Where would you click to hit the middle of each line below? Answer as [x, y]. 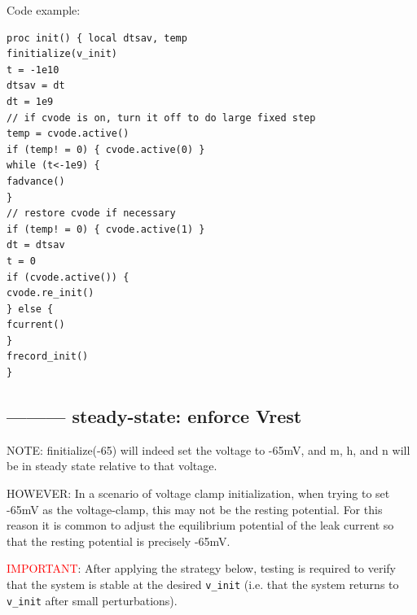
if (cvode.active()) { [68, 277]
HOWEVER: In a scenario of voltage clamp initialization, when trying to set [198, 493]
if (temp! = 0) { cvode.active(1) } [106, 229]
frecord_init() [48, 357]
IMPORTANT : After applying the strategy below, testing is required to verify [202, 568]
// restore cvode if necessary [91, 214]
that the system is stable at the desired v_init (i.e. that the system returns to [203, 584]
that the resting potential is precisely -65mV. [119, 541]
